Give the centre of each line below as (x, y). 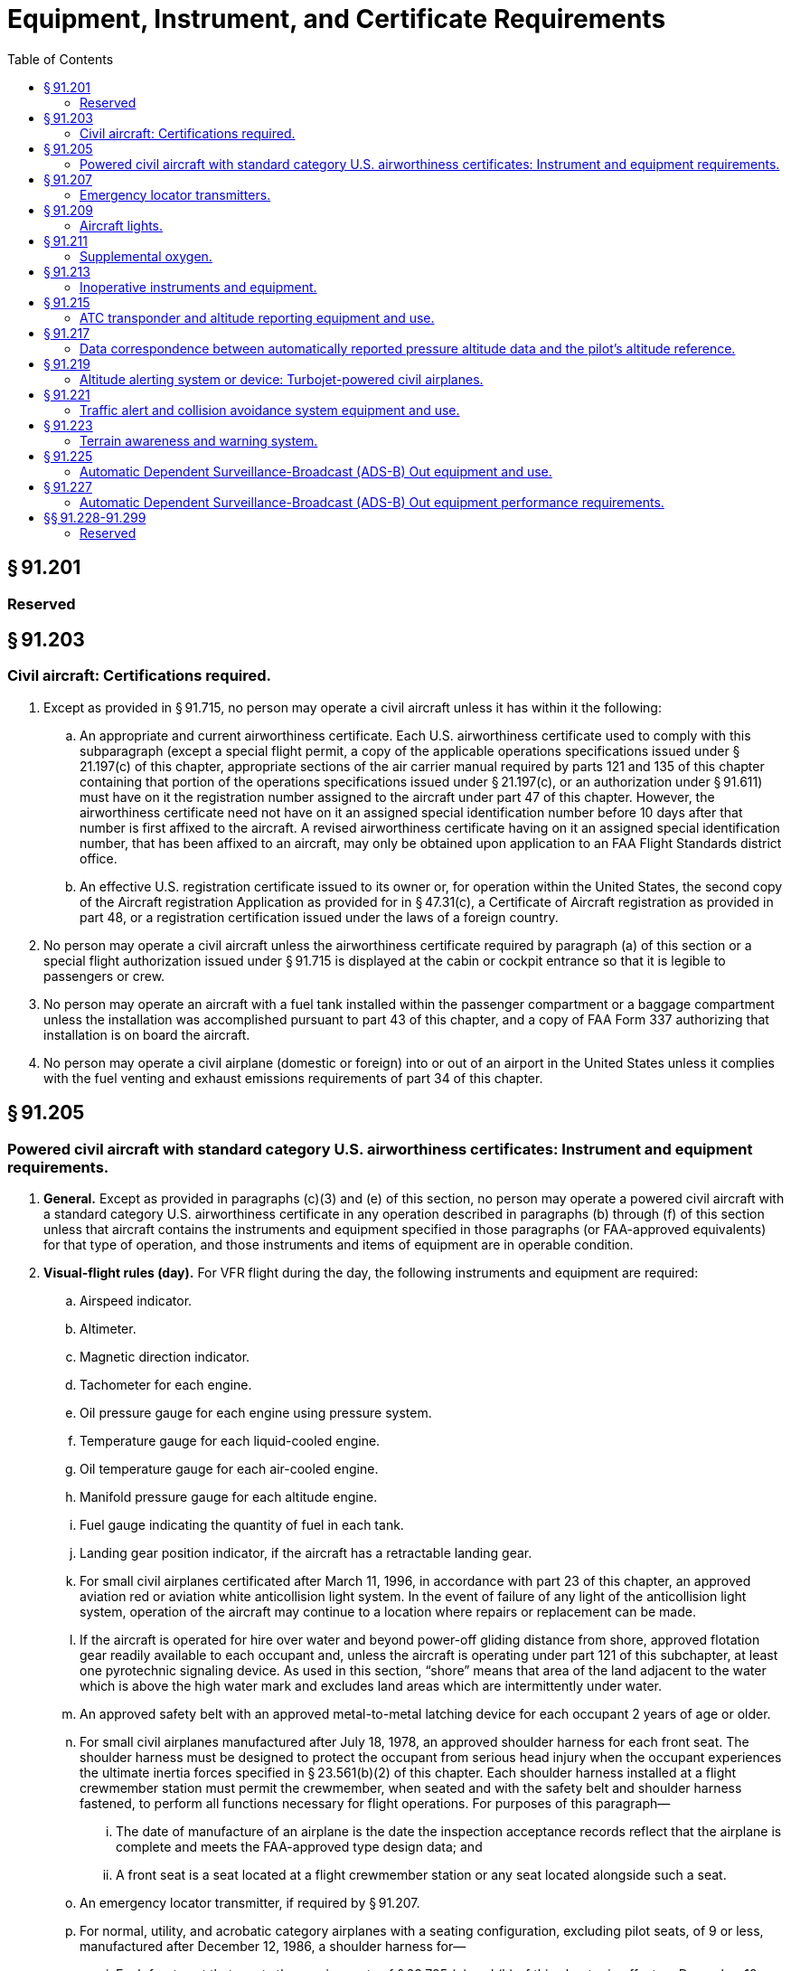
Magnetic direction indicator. (165, 1357)
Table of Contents (61, 59)
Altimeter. (108, 1329)
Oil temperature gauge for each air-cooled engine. (229, 1469)
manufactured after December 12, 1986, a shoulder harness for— (273, 1947)
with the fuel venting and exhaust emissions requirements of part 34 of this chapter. (293, 1078)
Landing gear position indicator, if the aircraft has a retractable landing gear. (306, 1553)
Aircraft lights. (122, 225)
